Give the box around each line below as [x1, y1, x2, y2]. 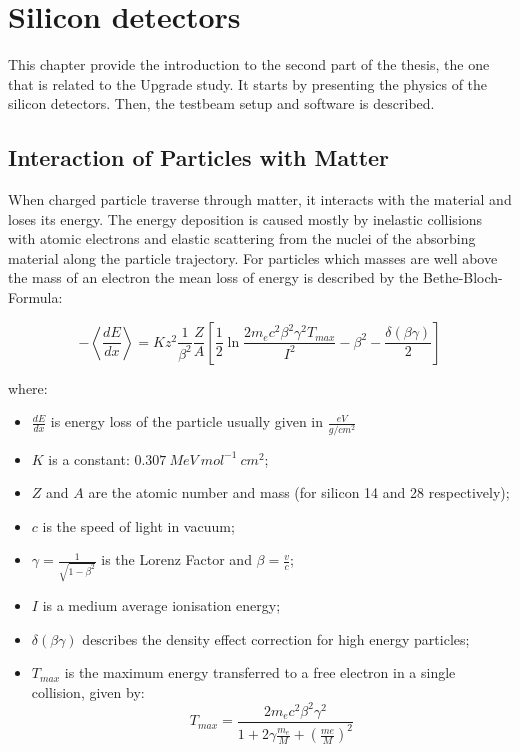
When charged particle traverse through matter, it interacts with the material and [8, 189, 512, 210]
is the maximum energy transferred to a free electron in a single [64, 662, 456, 683]
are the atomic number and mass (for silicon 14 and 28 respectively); [88, 482, 510, 503]
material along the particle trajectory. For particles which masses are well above [8, 247, 498, 268]
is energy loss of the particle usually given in [50, 411, 324, 432]
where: [8, 377, 48, 398]
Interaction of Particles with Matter [8, 142, 390, 173]
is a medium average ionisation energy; [42, 595, 281, 616]
